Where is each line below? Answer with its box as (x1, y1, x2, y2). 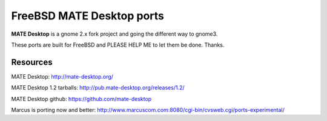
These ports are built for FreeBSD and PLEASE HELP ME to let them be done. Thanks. (11, 41, 225, 48)
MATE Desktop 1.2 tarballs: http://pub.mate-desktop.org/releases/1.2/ (11, 84, 185, 91)
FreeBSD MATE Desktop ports (11, 9, 165, 22)
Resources (11, 57, 53, 67)
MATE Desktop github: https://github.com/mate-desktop (11, 95, 152, 102)
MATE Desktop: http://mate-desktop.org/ (11, 73, 113, 80)
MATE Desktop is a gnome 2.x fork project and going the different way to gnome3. (11, 30, 218, 38)
